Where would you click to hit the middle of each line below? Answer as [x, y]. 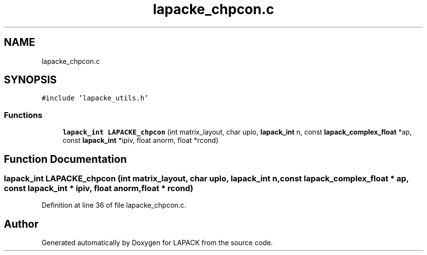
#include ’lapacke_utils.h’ [95, 98]
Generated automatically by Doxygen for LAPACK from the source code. [157, 243]
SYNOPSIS [30, 80]
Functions [23, 115]
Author [21, 224]
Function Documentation [65, 159]
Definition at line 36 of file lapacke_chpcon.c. [114, 205]
